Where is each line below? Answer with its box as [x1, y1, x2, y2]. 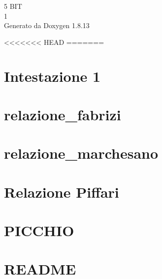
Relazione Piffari [4, 181, 119, 202]
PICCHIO [4, 220, 74, 241]
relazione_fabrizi [4, 104, 121, 124]
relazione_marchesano [4, 143, 159, 163]
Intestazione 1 [4, 66, 101, 86]
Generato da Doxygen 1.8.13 [4, 20, 90, 31]
